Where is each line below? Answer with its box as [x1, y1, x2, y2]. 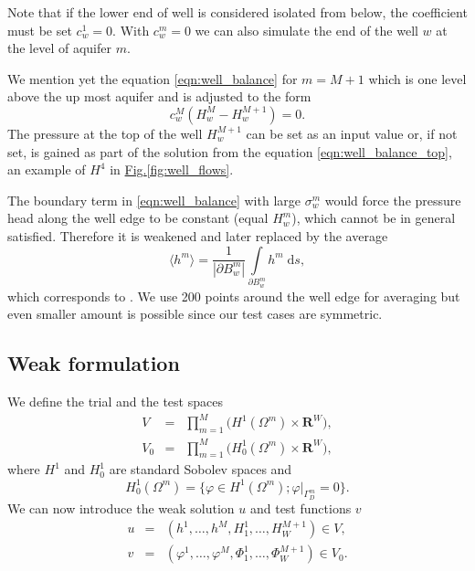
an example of [7, 160, 86, 179]
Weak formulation [7, 349, 180, 377]
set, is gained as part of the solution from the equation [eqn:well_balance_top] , [7, 142, 452, 161]
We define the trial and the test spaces [7, 392, 223, 411]
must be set [7, 20, 72, 39]
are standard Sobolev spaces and [109, 460, 292, 479]
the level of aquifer [7, 38, 111, 58]
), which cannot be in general [291, 208, 456, 227]
